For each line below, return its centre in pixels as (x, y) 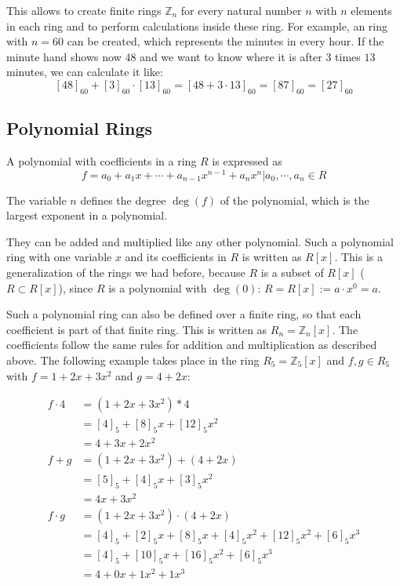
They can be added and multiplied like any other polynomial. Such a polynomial (200, 241)
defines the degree (123, 200)
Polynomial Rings (79, 128)
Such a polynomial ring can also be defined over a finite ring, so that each (184, 314)
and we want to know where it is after (231, 56)
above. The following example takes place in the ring (133, 360)
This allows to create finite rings (84, 10)
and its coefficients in (176, 257)
